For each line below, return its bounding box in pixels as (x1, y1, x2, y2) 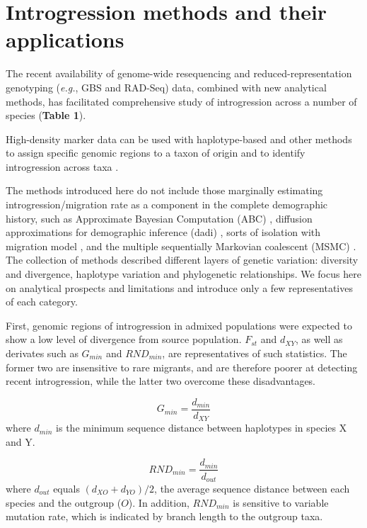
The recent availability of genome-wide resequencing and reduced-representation (6, 66, 352, 81)
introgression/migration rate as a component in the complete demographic (6, 197, 328, 212)
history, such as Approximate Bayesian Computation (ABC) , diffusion (6, 210, 313, 225)
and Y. (6, 434, 35, 449)
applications (6, 25, 124, 54)
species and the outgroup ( (6, 495, 122, 510)
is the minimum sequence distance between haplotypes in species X (56, 420, 347, 435)
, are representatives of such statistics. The (162, 346, 347, 360)
